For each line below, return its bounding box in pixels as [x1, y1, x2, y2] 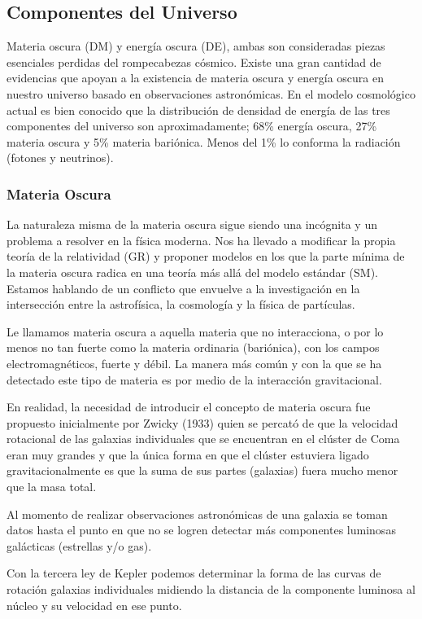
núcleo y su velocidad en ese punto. [7, 596, 182, 613]
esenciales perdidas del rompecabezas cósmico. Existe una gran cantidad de [7, 53, 381, 70]
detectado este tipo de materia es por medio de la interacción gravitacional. [7, 371, 382, 388]
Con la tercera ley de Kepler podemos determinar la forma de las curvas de [7, 564, 381, 582]
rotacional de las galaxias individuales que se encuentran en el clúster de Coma [7, 430, 400, 447]
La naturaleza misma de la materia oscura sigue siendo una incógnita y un [7, 216, 377, 233]
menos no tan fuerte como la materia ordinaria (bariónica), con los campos [7, 339, 380, 356]
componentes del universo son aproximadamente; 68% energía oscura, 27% [7, 117, 377, 134]
